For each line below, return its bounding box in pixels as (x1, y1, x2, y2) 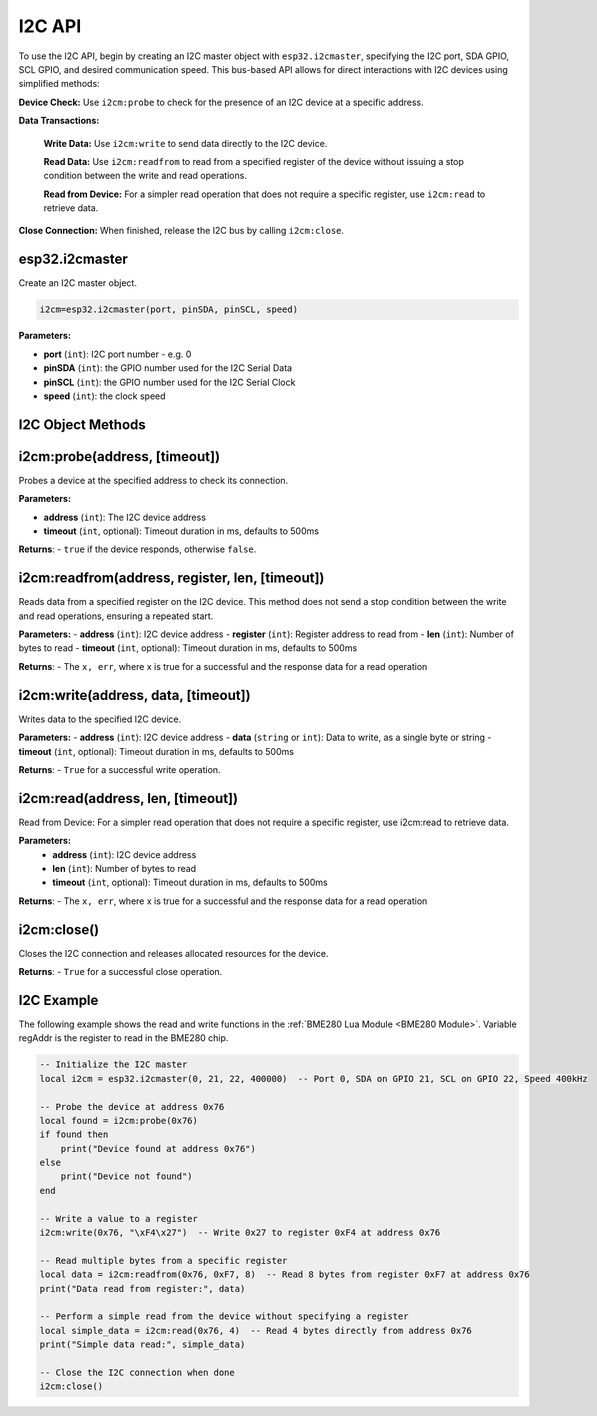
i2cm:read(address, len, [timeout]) (18, 790, 239, 807)
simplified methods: (18, 78, 100, 90)
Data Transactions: (18, 115, 100, 127)
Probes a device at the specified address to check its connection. (18, 474, 289, 486)
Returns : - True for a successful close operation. (18, 966, 223, 978)
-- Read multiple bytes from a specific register (39, 1255, 288, 1266)
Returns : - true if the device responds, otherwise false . (18, 543, 257, 555)
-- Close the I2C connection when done (39, 1366, 235, 1378)
